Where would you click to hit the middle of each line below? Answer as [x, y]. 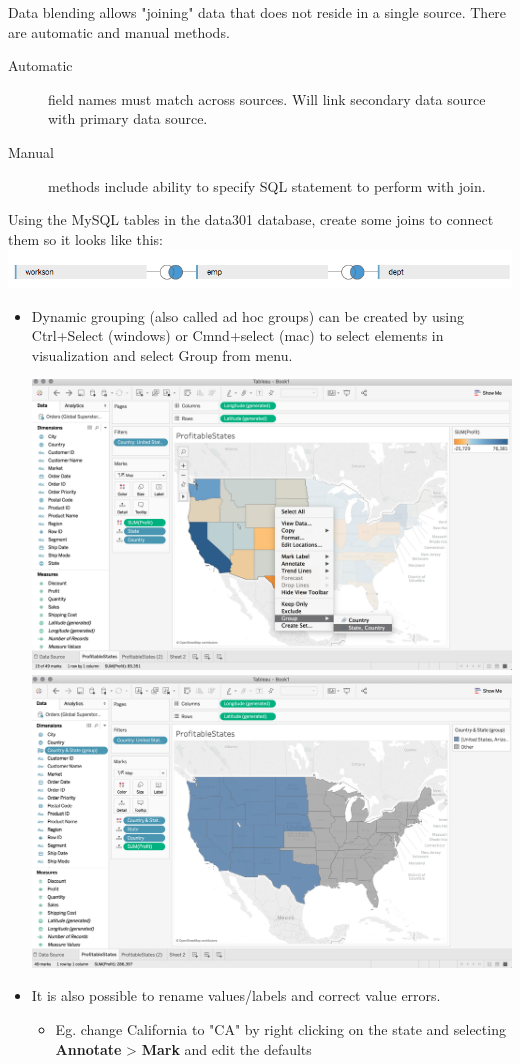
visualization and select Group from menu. [162, 354]
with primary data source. [128, 118]
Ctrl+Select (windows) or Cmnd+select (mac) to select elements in [237, 335]
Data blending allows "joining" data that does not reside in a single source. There [257, 12]
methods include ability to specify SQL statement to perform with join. [267, 185]
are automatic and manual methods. [119, 31]
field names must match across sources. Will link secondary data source [267, 98]
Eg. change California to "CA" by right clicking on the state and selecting [280, 1029]
